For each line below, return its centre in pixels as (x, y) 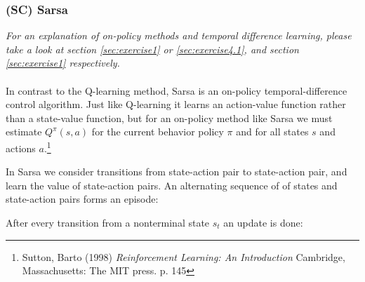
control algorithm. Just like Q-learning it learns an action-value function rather (176, 104)
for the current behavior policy (158, 132)
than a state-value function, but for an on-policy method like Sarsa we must (169, 117)
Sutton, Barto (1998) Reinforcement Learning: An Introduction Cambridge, (184, 256)
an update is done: (263, 222)
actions (21, 148)
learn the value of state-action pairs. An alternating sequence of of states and (172, 185)
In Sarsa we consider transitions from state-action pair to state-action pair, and (177, 172)
